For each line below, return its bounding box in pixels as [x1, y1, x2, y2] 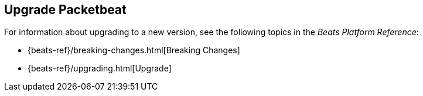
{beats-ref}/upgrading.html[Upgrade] [28, 63, 172, 74]
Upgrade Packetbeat [4, 2, 127, 17]
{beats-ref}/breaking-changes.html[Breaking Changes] [28, 45, 240, 56]
